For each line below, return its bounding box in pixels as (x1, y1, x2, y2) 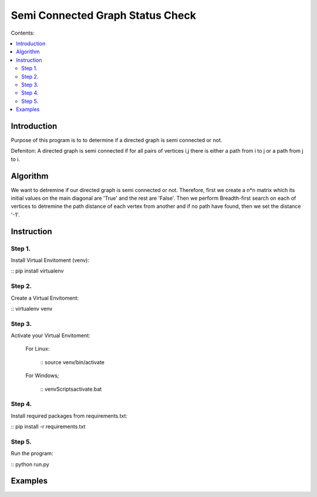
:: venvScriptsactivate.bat (40, 385, 102, 392)
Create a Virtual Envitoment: (11, 294, 79, 301)
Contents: (11, 29, 35, 36)
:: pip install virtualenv (11, 267, 64, 274)
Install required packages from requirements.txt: (11, 412, 128, 419)
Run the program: (11, 450, 53, 457)
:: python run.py (11, 461, 49, 468)
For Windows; (25, 372, 59, 379)
